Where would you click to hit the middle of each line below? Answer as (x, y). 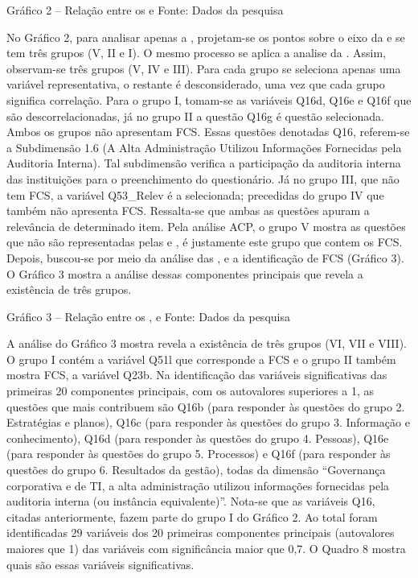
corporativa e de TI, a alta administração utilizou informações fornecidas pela (198, 485)
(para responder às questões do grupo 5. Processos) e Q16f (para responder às (199, 454)
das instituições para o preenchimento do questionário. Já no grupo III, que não (203, 178)
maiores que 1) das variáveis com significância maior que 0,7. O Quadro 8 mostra (206, 548)
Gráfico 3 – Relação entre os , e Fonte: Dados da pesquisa (148, 316)
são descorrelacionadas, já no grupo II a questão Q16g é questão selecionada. (195, 116)
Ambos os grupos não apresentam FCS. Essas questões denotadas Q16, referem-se (208, 132)
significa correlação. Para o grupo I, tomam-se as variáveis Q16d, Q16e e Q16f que (209, 99)
